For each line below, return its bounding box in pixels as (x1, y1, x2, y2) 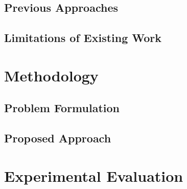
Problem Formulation (4, 100, 120, 116)
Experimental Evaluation (4, 165, 183, 186)
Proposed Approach (4, 130, 111, 146)
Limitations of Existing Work (4, 30, 162, 46)
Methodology (4, 65, 99, 86)
